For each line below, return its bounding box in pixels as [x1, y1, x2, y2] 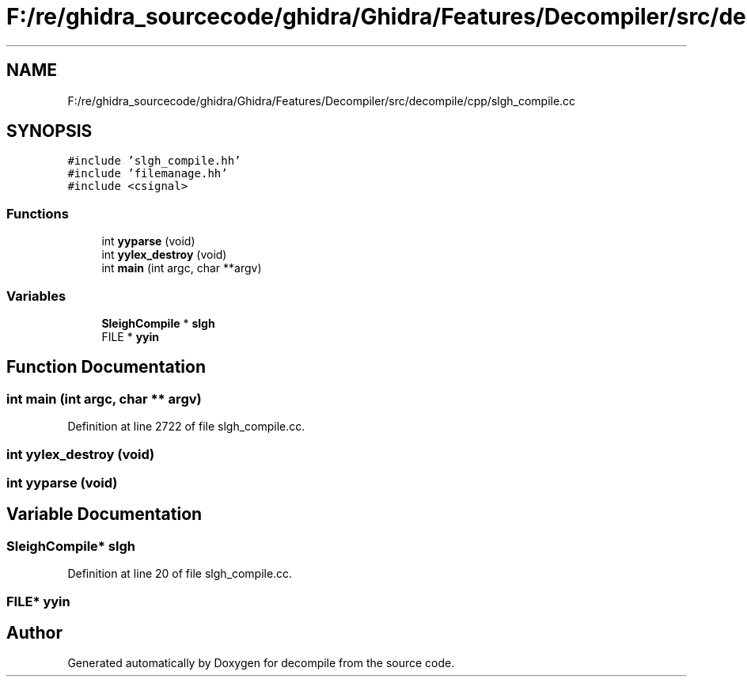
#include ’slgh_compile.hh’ [67, 154, 241, 168]
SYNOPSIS [6, 121, 93, 142]
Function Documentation [6, 357, 206, 378]
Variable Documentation [6, 504, 203, 525]
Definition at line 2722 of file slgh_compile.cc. [67, 419, 305, 434]
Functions [6, 205, 69, 222]
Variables [6, 287, 66, 304]
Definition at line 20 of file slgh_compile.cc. [67, 567, 293, 581]
